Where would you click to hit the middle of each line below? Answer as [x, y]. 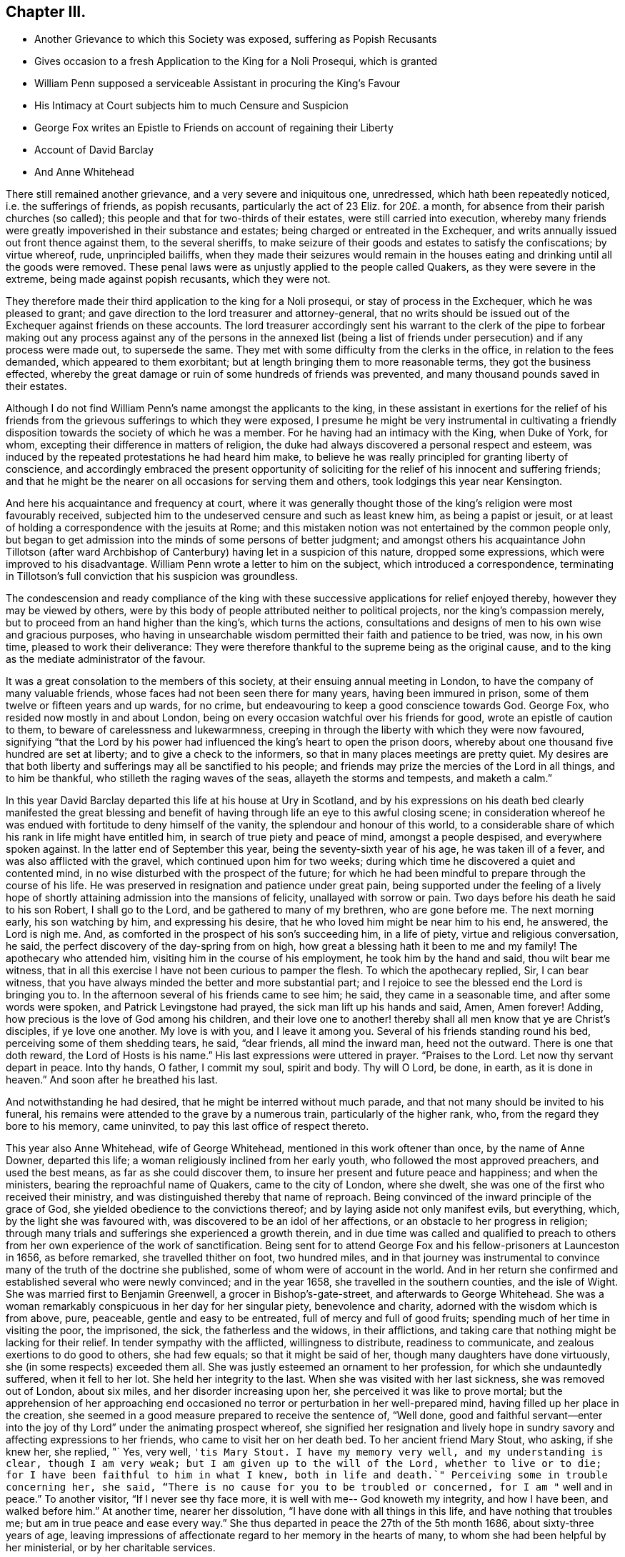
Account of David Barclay [94, 150]
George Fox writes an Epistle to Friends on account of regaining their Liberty [214, 128]
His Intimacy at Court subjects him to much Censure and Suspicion [191, 106]
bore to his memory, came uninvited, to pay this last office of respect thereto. [187, 1126]
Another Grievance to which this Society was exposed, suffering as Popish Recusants [236, 39]
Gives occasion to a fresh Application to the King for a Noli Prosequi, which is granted [236, 61]
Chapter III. [46, 12]
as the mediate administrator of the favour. [106, 659]
